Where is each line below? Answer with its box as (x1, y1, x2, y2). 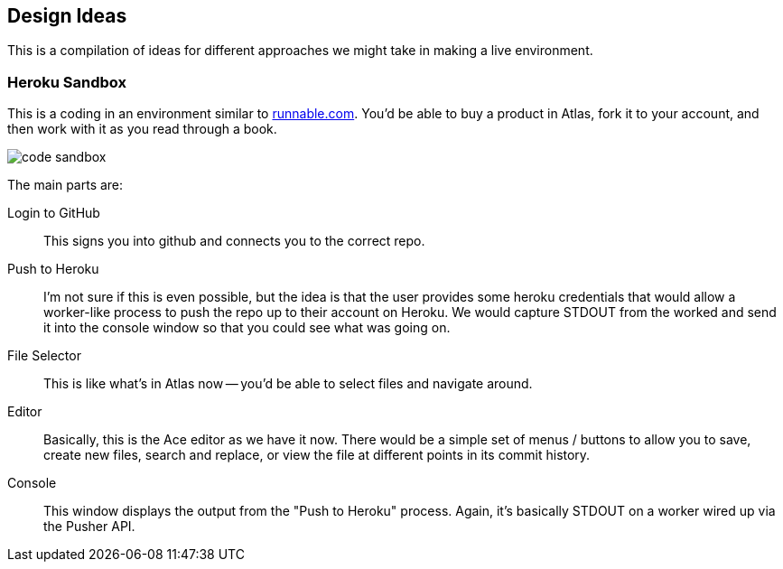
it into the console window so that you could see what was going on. (43, 320, 451, 336)
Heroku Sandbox (7, 72, 127, 91)
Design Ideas (7, 5, 127, 27)
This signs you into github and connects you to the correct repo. (43, 233, 425, 249)
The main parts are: (7, 177, 124, 193)
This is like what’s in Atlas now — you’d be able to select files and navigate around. (43, 376, 533, 392)
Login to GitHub (7, 205, 100, 221)
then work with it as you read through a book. (7, 121, 277, 137)
